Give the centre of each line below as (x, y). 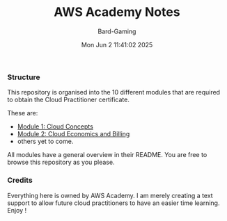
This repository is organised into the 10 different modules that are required (114, 92)
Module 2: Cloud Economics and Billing (73, 134)
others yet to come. (45, 141)
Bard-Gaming (117, 31)
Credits (20, 180)
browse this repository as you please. (61, 162)
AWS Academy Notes (117, 12)
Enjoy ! (17, 210)
